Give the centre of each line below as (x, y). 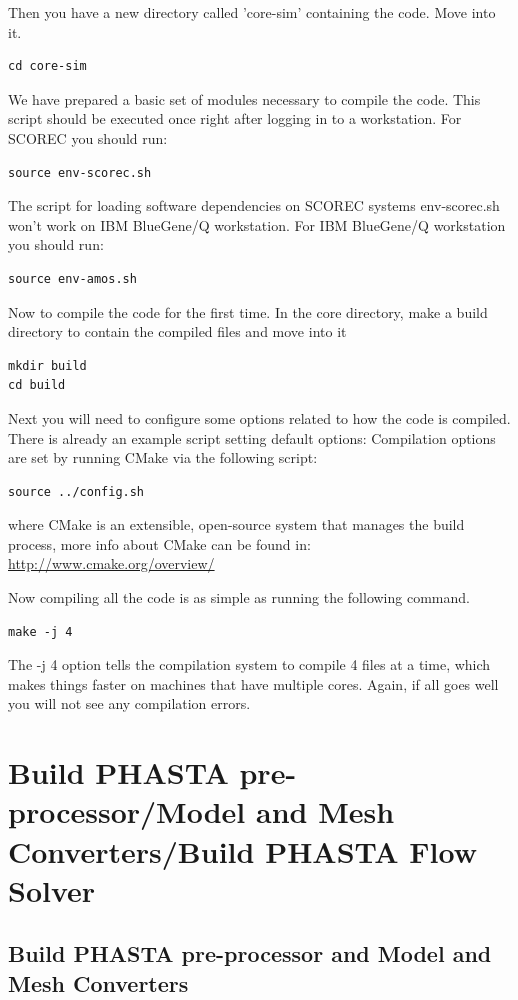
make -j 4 (40, 631)
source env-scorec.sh (80, 172)
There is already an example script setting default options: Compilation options (252, 437)
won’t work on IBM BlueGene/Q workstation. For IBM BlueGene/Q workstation (257, 224)
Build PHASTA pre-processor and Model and (250, 953)
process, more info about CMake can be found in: (159, 543)
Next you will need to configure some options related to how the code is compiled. (259, 417)
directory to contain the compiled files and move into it (177, 331)
